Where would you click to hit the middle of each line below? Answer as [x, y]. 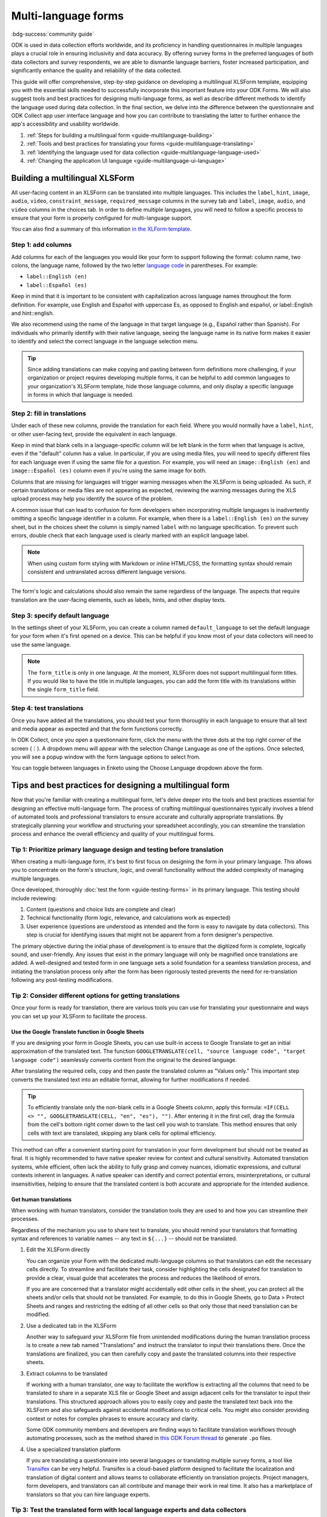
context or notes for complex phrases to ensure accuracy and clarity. [113, 1418]
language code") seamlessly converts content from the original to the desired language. [124, 1059]
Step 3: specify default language [60, 615]
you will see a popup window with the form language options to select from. [106, 757]
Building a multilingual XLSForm [73, 178]
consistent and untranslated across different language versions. [107, 572]
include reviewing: [34, 898]
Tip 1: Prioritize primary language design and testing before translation [117, 850]
